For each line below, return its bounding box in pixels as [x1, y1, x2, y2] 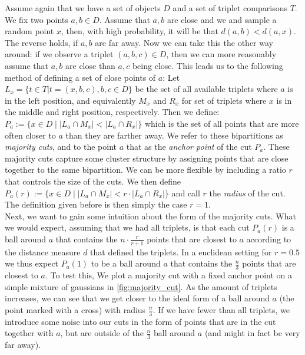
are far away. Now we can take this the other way [95, 36, 273, 48]
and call [171, 186, 200, 199]
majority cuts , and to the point [5, 140, 117, 153]
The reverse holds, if [5, 36, 78, 48]
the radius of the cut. [209, 186, 286, 199]
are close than [65, 59, 115, 71]
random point [5, 25, 54, 37]
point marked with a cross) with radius [5, 303, 146, 315]
